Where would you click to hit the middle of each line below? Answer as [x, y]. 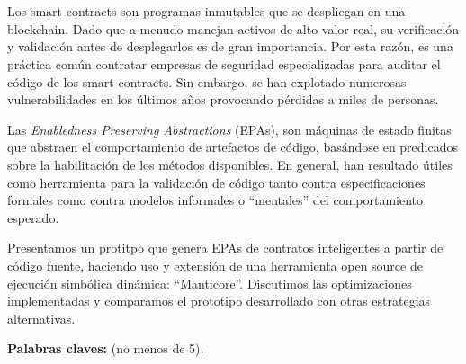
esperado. [33, 217]
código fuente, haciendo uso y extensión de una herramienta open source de [215, 265]
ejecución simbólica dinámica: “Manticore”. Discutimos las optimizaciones [210, 283]
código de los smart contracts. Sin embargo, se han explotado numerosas [207, 81]
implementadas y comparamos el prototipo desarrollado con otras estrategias [219, 301]
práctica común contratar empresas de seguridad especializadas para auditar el [224, 63]
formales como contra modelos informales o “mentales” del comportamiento [215, 200]
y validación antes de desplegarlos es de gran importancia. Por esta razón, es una [230, 46]
